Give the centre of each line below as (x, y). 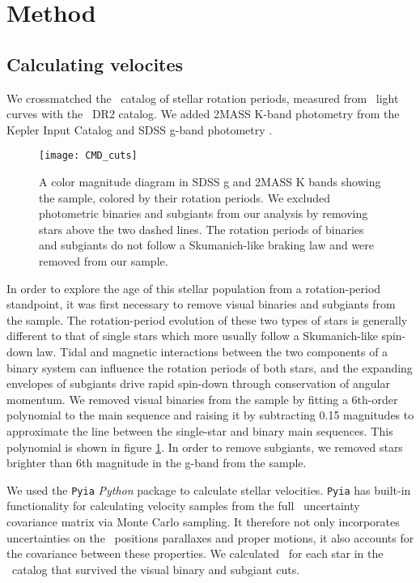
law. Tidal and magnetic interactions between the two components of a (212, 351)
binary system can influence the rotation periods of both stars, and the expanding (210, 367)
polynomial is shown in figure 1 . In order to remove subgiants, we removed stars (205, 447)
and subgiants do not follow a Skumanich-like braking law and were (207, 245)
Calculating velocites (95, 64)
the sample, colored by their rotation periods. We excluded (185, 197)
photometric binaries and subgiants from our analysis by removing (204, 213)
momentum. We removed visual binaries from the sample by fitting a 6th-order (202, 399)
